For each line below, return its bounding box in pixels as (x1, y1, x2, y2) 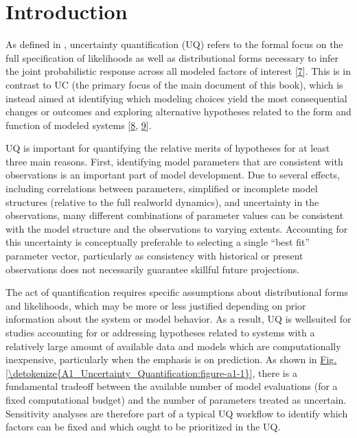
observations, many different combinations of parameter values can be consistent (5, 208, 344, 222)
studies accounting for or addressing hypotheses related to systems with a (5, 325, 315, 339)
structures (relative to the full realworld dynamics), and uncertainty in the (5, 194, 319, 209)
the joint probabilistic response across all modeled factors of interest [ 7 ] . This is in (5, 64, 351, 78)
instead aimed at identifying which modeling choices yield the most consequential (5, 91, 347, 105)
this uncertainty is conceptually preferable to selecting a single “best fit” (5, 235, 310, 249)
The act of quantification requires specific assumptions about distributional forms (5, 285, 348, 299)
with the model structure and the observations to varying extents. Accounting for (5, 221, 348, 235)
